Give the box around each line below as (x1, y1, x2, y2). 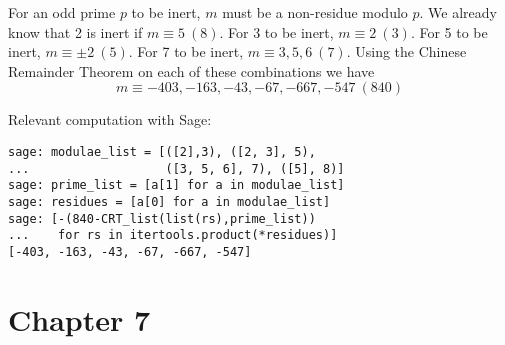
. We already (419, 2, 497, 22)
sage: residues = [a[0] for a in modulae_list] (8, 194, 331, 209)
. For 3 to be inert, (219, 21, 334, 42)
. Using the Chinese (346, 41, 467, 62)
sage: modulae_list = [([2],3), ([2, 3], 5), (8, 144, 316, 159)
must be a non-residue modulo (222, 2, 408, 22)
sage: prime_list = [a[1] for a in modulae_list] (8, 178, 345, 193)
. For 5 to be (410, 21, 488, 42)
